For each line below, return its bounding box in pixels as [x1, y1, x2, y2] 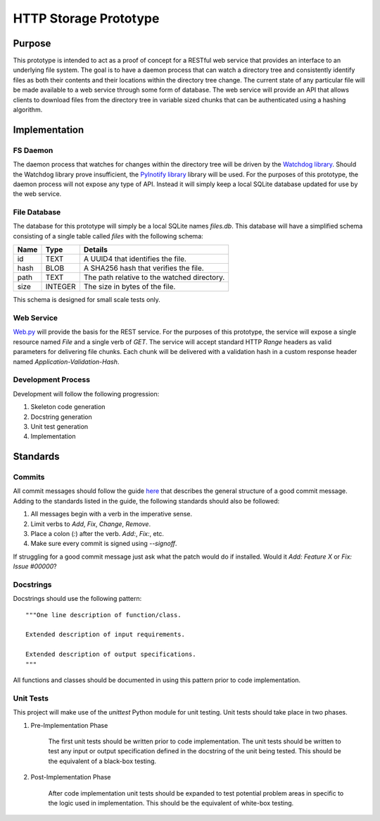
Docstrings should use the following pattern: [13, 595, 142, 603]
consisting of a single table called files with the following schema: [13, 231, 203, 240]
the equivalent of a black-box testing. [48, 757, 157, 765]
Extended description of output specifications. [25, 650, 196, 659]
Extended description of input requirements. [25, 631, 186, 638]
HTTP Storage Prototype [13, 11, 160, 26]
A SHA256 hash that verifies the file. [83, 263, 204, 273]
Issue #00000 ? [13, 562, 57, 571]
